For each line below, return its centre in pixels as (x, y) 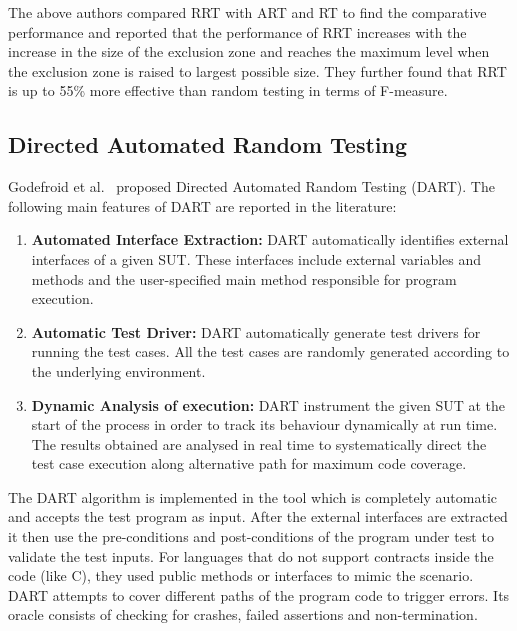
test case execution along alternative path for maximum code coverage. (249, 463)
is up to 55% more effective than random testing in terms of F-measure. (228, 90)
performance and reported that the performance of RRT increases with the (237, 31)
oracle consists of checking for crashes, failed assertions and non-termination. (243, 614)
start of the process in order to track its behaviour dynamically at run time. (264, 424)
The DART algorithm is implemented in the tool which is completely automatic (252, 496)
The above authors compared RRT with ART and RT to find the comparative (247, 12)
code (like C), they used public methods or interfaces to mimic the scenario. (241, 575)
